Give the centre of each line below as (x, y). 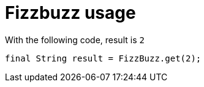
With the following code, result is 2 (75, 40)
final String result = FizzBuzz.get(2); (103, 58)
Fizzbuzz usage (70, 13)
